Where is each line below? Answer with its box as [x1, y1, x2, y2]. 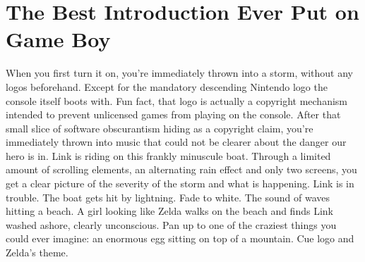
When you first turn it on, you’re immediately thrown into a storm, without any [6, 65, 353, 80]
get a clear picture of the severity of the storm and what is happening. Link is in [6, 176, 354, 191]
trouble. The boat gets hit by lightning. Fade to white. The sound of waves [6, 189, 330, 204]
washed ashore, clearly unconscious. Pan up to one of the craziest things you [6, 217, 337, 232]
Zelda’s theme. [6, 245, 68, 260]
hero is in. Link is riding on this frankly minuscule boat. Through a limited [6, 148, 331, 163]
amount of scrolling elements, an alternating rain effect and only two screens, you [6, 162, 357, 177]
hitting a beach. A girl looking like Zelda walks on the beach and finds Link [6, 204, 333, 218]
